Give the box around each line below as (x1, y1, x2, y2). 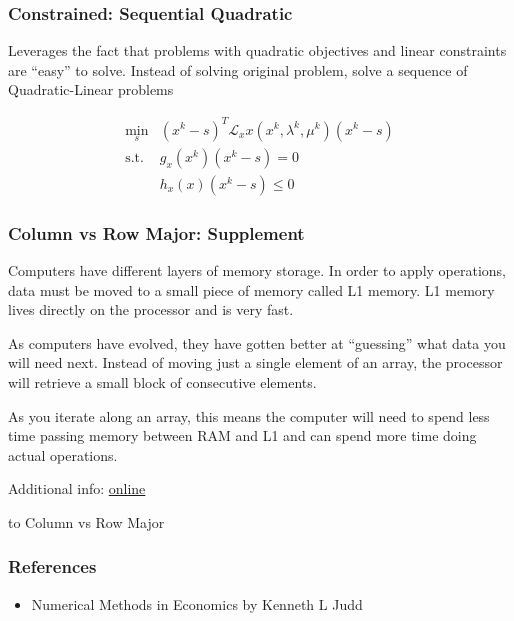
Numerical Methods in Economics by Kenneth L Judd (31, 593, 363, 614)
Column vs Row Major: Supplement (8, 220, 305, 245)
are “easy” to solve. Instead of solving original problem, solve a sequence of (8, 59, 468, 80)
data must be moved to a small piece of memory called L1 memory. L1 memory (8, 279, 495, 300)
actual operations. (8, 444, 118, 465)
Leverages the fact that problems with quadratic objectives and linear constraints (8, 40, 507, 61)
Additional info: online (8, 478, 146, 499)
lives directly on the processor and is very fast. (8, 299, 294, 320)
